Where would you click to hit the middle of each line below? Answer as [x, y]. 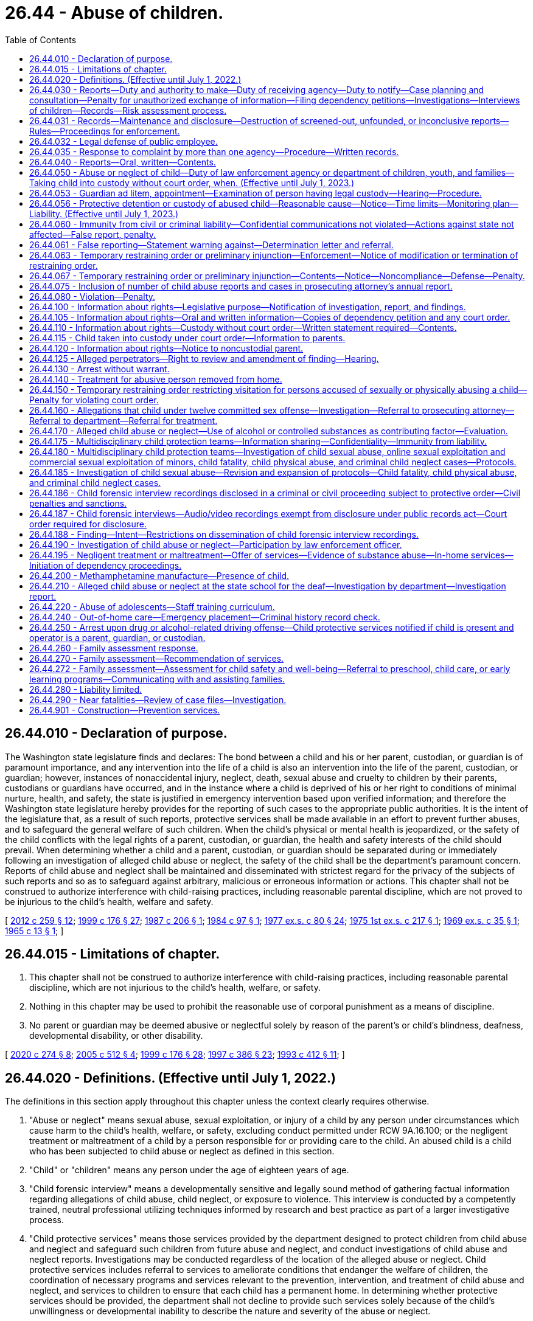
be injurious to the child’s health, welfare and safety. [109, 901]
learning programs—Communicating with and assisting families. [157, 679]
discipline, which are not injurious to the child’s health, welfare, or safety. [175, 988]
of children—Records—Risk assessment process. [128, 110]
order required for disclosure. [88, 524]
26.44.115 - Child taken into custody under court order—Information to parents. [187, 338]
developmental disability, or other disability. [116, 1036]
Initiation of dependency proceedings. [106, 565]
